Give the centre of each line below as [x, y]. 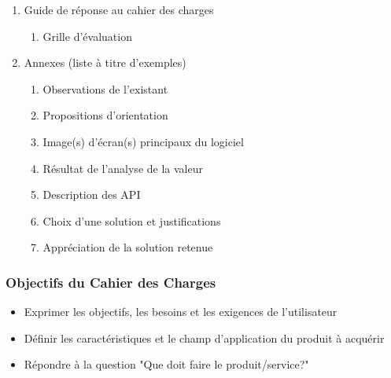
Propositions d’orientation [105, 115]
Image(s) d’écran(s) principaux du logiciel [143, 141]
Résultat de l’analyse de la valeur [123, 168]
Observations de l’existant [105, 88]
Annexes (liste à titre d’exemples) [105, 62]
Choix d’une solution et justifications [132, 220]
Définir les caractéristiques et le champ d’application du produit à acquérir [204, 338]
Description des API [92, 195]
